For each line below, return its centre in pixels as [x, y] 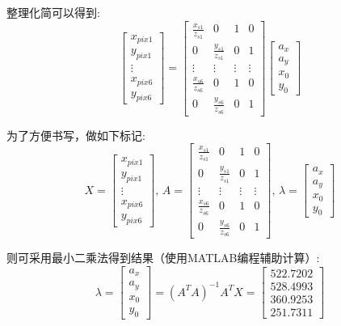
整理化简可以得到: [53, 12]
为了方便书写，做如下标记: [76, 135]
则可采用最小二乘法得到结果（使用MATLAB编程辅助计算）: [163, 258]
